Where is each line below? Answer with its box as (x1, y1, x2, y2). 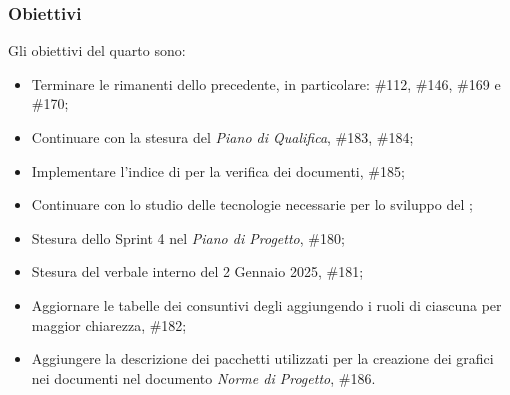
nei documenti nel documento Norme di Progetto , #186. (31, 367, 376, 388)
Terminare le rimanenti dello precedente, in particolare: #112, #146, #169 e (31, 73, 501, 94)
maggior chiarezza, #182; (31, 314, 187, 335)
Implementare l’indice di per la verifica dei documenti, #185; (31, 160, 405, 181)
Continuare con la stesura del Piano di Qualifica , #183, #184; (31, 127, 414, 147)
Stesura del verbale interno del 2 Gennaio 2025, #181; (31, 261, 364, 282)
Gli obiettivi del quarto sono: (8, 40, 186, 61)
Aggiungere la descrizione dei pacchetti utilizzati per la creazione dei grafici (31, 348, 494, 369)
